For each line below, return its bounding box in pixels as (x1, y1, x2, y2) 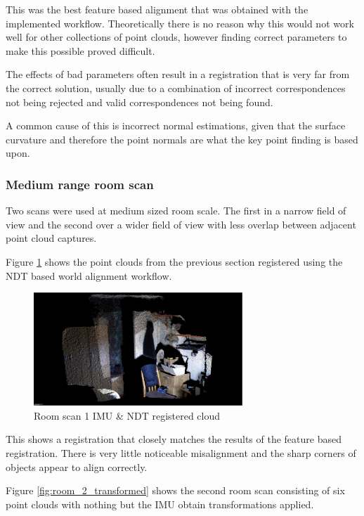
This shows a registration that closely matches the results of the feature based (6, 432, 342, 446)
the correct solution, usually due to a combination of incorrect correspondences (6, 80, 346, 95)
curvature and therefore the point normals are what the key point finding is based (6, 131, 358, 146)
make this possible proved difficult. (6, 43, 155, 58)
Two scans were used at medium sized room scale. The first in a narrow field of (6, 203, 346, 218)
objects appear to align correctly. (6, 459, 148, 474)
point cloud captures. (6, 231, 97, 245)
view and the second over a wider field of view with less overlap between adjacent (6, 217, 356, 231)
